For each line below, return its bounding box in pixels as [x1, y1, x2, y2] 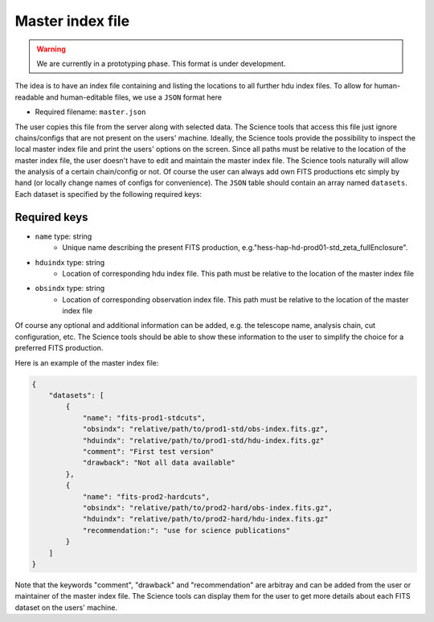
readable [14, 92, 44, 102]
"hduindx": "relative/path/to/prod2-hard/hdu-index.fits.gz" [82, 514, 329, 524]
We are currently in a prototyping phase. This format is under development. [36, 59, 286, 68]
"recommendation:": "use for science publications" [82, 526, 291, 534]
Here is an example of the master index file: [14, 358, 159, 367]
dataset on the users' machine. [14, 603, 118, 612]
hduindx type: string [35, 257, 105, 267]
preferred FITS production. [14, 343, 104, 353]
